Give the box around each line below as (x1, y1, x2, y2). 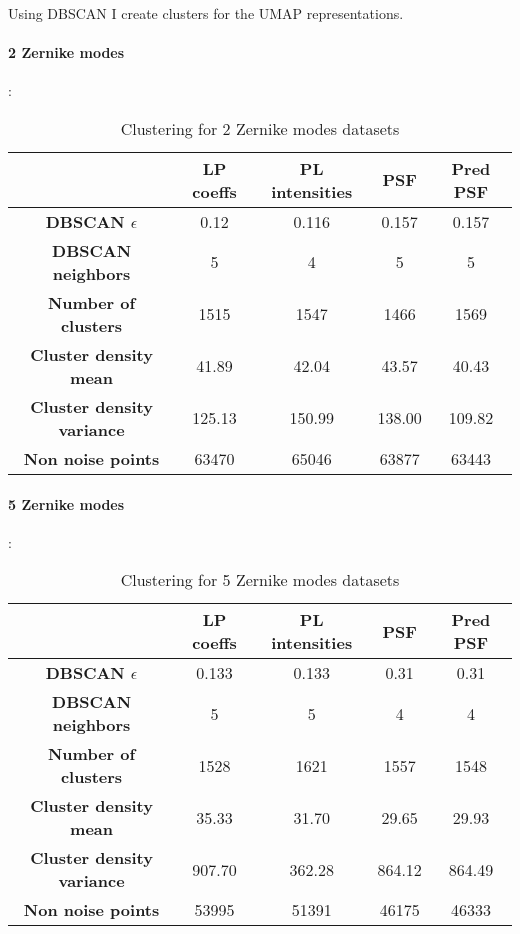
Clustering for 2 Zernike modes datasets (120, 116, 400, 140)
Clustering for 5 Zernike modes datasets (120, 568, 400, 592)
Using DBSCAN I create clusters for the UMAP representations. (8, 3, 404, 23)
